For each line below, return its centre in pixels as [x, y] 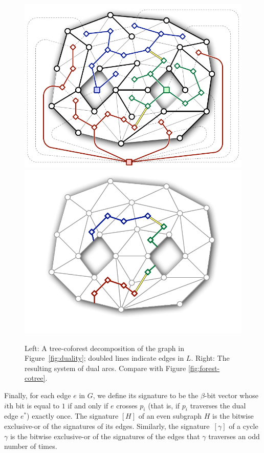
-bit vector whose [231, 395]
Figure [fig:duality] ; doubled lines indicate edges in [104, 358]
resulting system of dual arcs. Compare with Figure [105, 368]
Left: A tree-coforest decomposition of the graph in [104, 348]
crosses [127, 405]
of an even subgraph [170, 416]
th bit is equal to [33, 405]
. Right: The [210, 358]
